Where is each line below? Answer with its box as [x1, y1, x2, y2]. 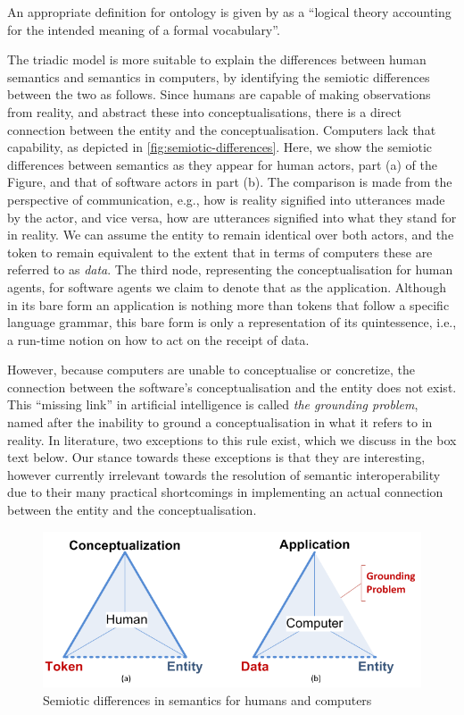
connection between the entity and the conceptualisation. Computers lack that [7, 120, 436, 139]
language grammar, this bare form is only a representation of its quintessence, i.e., [7, 313, 457, 332]
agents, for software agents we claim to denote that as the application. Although [7, 277, 446, 296]
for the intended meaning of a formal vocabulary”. [7, 20, 280, 38]
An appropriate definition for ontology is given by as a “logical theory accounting [7, 3, 452, 21]
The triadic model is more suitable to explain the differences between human [7, 50, 427, 69]
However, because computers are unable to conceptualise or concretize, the [7, 360, 415, 379]
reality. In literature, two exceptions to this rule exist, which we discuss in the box [7, 430, 457, 449]
